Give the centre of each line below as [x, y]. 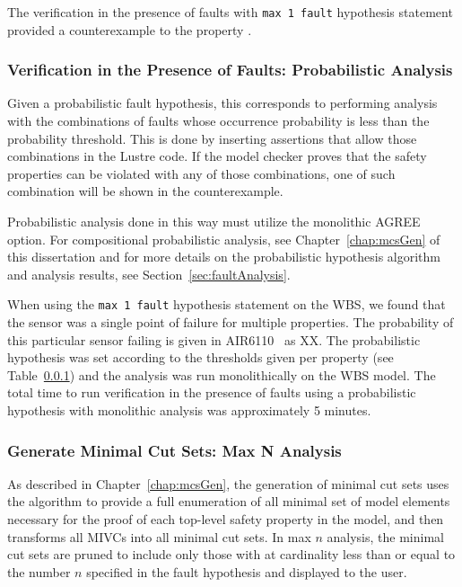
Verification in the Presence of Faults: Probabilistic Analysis [230, 70]
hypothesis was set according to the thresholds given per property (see [200, 357]
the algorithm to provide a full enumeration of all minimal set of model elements [229, 501]
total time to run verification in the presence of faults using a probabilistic [212, 392]
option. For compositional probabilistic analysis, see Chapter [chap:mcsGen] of [224, 239]
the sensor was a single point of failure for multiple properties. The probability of [231, 322]
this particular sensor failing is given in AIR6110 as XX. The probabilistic [214, 339]
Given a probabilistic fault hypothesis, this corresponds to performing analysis [222, 103]
